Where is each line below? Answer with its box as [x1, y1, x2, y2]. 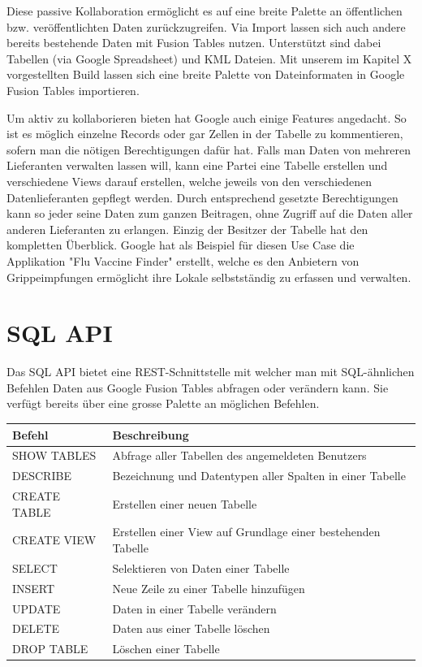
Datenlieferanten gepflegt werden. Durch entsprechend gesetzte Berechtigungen [6, 188, 398, 206]
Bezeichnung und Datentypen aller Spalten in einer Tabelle [112, 467, 406, 484]
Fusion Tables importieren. [6, 81, 140, 98]
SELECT [12, 559, 58, 576]
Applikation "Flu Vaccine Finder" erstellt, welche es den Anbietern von [6, 252, 360, 269]
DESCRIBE [12, 467, 71, 484]
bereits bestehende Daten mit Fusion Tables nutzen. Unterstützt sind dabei [6, 34, 381, 51]
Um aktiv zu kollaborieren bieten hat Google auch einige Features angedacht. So [6, 109, 407, 126]
